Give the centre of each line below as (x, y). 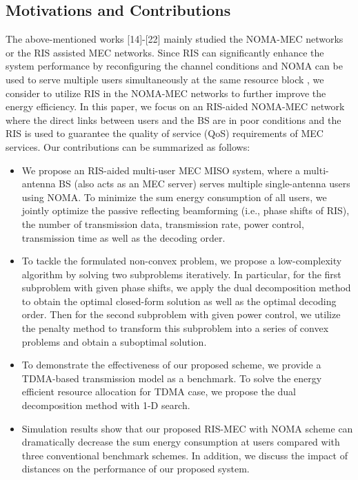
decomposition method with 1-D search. (106, 405)
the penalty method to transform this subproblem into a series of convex (175, 328)
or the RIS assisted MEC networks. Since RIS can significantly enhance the (165, 52)
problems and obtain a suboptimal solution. (114, 341)
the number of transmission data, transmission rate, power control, (163, 223)
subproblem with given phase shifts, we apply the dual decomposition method (186, 288)
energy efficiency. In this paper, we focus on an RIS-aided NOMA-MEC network (175, 106)
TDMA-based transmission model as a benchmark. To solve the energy (172, 378)
